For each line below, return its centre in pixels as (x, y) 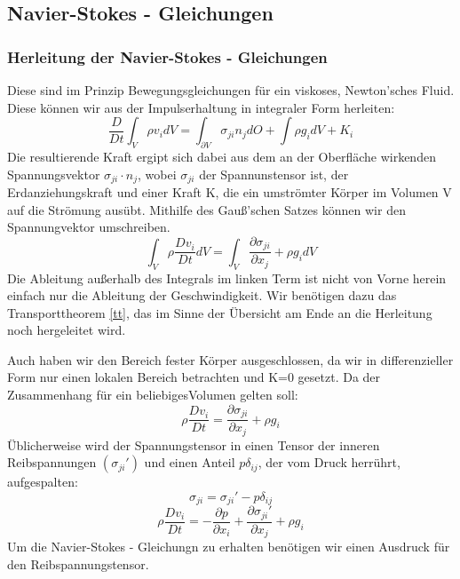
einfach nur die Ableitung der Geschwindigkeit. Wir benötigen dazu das (202, 295)
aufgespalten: (43, 482)
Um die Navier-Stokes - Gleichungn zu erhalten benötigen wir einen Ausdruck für (229, 547)
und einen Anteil (190, 462)
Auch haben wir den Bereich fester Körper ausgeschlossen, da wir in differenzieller (230, 359)
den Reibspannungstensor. (78, 563)
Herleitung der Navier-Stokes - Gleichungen (167, 56)
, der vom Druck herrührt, (329, 462)
